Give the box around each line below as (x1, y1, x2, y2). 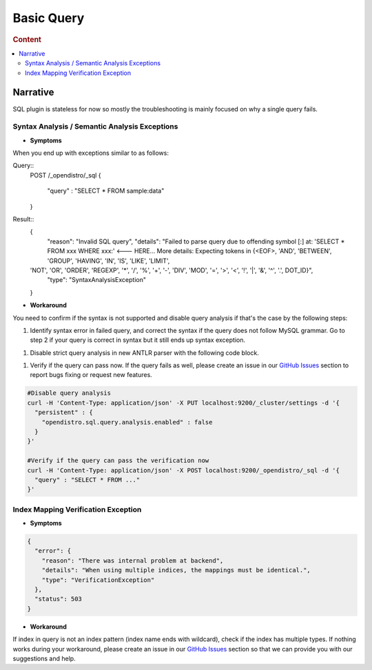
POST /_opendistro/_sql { (30, 171, 101, 179)
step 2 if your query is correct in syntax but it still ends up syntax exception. (30, 336, 246, 344)
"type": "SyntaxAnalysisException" (47, 276, 146, 284)
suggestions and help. (12, 654, 76, 662)
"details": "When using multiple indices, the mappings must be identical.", (41, 566, 311, 574)
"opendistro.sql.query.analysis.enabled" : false (41, 418, 213, 426)
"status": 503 (34, 595, 83, 603)
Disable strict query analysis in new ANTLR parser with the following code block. (30, 348, 260, 357)
